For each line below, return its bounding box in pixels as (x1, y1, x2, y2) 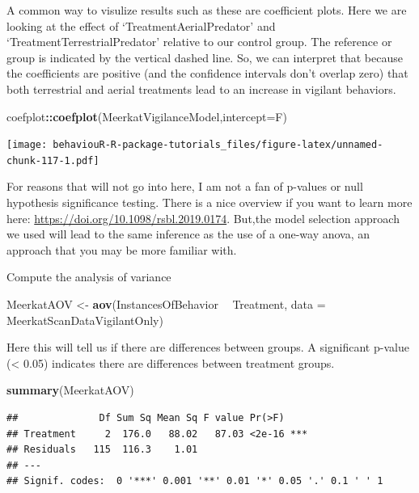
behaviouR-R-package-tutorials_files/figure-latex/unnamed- (53, 139, 383, 151)
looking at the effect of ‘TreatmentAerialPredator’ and (6, 17, 276, 34)
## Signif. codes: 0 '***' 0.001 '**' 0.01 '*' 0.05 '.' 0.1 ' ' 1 (6, 475, 383, 487)
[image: (6, 139, 48, 151)
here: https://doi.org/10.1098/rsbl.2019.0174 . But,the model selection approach (6, 209, 400, 226)
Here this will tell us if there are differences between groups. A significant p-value (6, 339, 409, 356)
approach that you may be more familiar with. (6, 241, 237, 258)
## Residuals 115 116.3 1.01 (6, 444, 198, 456)
